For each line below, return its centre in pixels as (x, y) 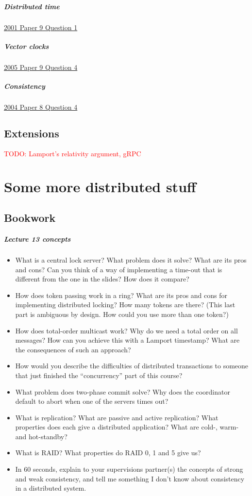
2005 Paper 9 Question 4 (41, 67)
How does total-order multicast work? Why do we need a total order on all (126, 330)
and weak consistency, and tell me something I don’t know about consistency (130, 478)
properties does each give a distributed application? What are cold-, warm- (127, 427)
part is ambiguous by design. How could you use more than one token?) (122, 314)
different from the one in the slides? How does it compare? (102, 279)
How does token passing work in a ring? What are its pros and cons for (121, 295)
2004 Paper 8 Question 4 (41, 107)
